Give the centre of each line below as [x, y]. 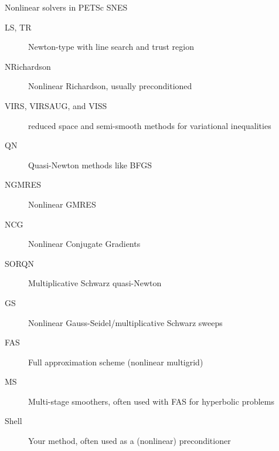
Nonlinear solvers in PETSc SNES [66, 7]
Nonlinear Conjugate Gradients [84, 244]
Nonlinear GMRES [62, 204]
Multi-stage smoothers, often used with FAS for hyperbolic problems [151, 401]
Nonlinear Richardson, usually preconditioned [110, 86]
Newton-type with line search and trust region [111, 47]
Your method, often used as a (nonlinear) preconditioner [130, 441]
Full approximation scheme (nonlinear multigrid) [116, 362]
